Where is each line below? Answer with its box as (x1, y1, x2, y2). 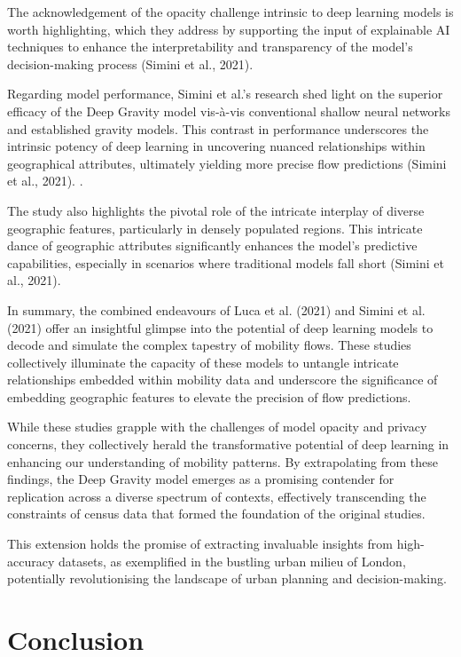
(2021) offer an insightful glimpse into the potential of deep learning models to (7, 318, 434, 336)
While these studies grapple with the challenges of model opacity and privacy (7, 417, 427, 436)
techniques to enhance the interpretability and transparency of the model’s (7, 37, 413, 56)
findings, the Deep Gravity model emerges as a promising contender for (7, 470, 395, 488)
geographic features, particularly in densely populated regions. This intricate (7, 218, 423, 237)
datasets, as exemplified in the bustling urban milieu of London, (58, 551, 406, 570)
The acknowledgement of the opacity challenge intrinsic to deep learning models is (7, 3, 454, 20)
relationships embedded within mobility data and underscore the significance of (7, 370, 438, 389)
